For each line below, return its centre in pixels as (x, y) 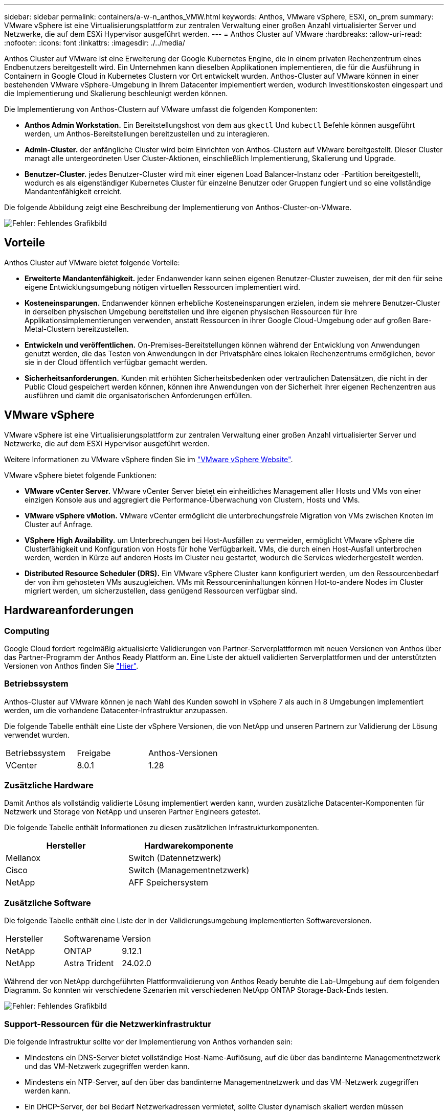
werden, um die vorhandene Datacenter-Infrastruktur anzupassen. (116, 710)
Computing (27, 631)
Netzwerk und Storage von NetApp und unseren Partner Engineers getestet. (132, 812)
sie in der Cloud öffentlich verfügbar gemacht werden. (116, 362)
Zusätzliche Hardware (49, 786)
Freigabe (94, 753)
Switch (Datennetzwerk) (175, 858)
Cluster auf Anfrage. (59, 524)
